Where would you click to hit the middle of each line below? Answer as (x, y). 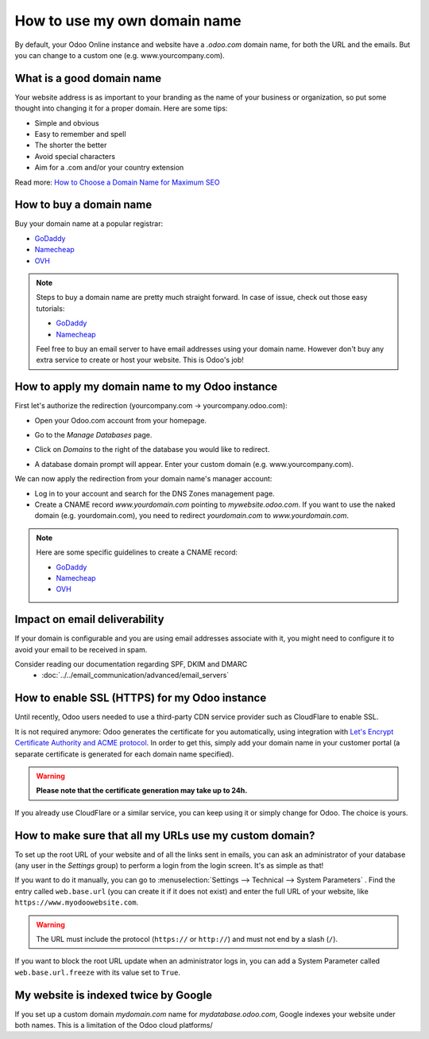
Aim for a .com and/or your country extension (109, 168)
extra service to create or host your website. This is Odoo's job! (140, 360)
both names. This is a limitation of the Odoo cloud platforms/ (114, 1025)
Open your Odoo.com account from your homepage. (120, 420)
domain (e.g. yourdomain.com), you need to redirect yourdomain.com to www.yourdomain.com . (192, 516)
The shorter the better (71, 145)
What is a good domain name (88, 78)
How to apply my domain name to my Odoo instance (146, 387)
